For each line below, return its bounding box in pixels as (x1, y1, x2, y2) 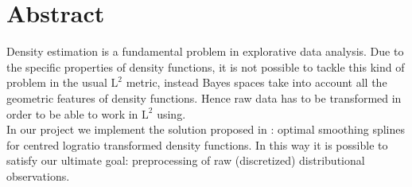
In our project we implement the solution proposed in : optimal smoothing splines (6, 121, 406, 138)
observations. (6, 167, 70, 184)
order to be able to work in (6, 105, 138, 122)
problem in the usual (6, 74, 107, 91)
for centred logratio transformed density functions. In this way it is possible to (6, 136, 388, 153)
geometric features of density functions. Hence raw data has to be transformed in (6, 89, 402, 106)
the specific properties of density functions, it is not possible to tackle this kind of (6, 58, 405, 75)
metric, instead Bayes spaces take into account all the (126, 74, 387, 91)
